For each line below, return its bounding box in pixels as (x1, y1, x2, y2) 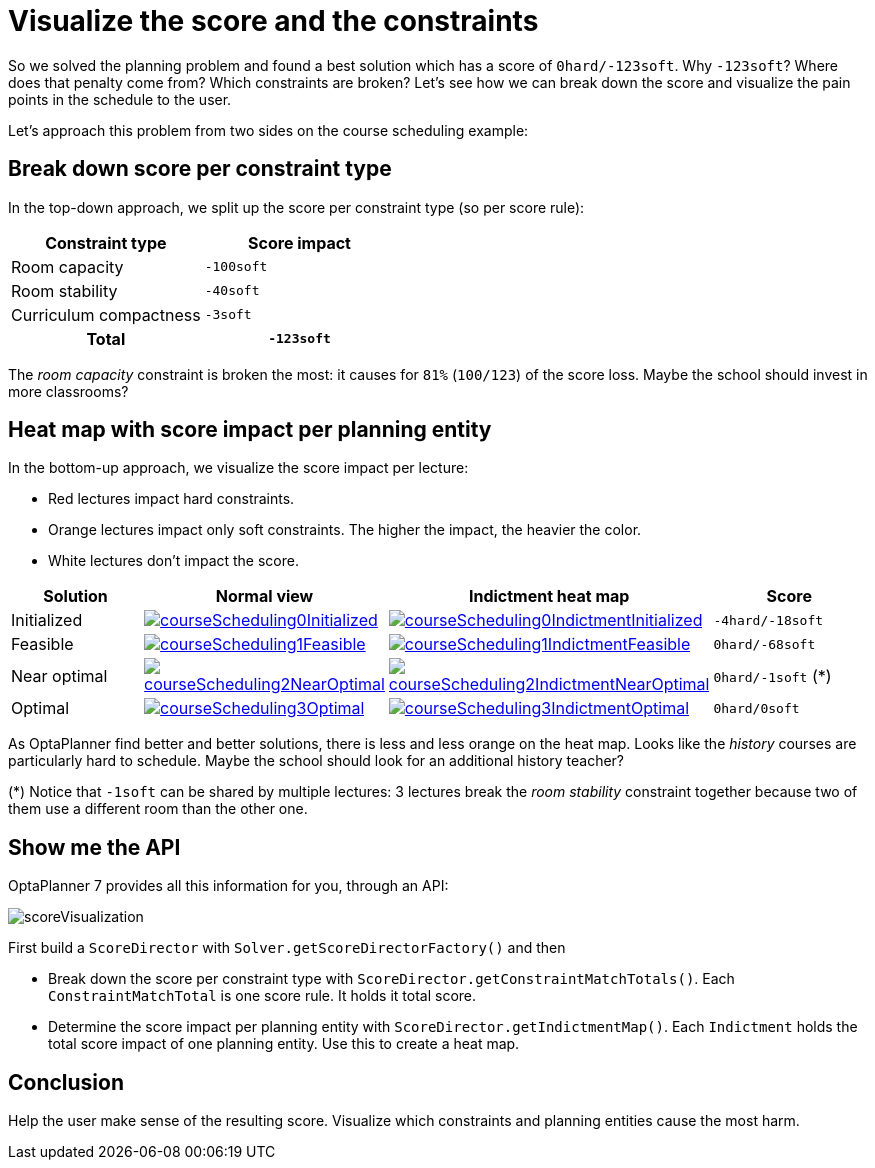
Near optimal (11, 666, 108, 687)
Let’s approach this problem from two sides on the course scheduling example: (8, 121, 529, 139)
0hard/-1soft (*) (713, 666, 832, 687)
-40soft (204, 283, 260, 299)
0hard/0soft (713, 700, 800, 716)
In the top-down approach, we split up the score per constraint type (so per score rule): (8, 198, 585, 216)
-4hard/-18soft (713, 612, 824, 628)
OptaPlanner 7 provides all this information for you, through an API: (8, 877, 449, 895)
